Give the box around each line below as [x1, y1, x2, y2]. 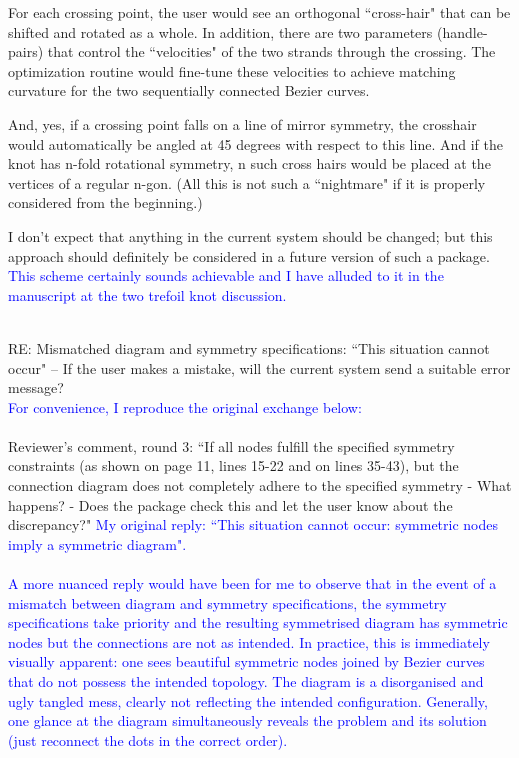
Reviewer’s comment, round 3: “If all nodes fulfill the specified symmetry [8, 435, 455, 456]
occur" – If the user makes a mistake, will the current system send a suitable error [8, 357, 511, 378]
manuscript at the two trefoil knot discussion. [8, 284, 287, 305]
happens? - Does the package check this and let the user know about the [8, 494, 453, 515]
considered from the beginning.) [8, 192, 203, 213]
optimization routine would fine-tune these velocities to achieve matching [8, 60, 456, 81]
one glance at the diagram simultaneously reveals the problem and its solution [8, 710, 487, 731]
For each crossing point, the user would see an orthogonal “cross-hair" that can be [8, 2, 511, 22]
